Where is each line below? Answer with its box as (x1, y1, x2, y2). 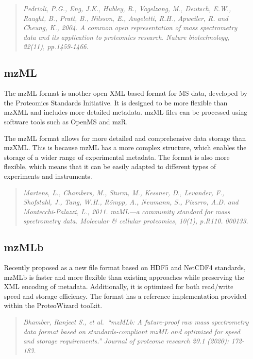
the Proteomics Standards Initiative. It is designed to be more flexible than (4, 97, 228, 107)
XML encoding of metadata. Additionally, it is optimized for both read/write (4, 281, 234, 291)
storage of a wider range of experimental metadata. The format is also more (4, 152, 230, 162)
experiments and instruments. (4, 171, 92, 181)
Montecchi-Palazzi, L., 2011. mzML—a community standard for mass (23, 206, 230, 216)
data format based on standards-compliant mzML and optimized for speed (23, 326, 240, 336)
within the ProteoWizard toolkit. (4, 300, 102, 310)
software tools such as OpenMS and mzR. (4, 116, 128, 126)
